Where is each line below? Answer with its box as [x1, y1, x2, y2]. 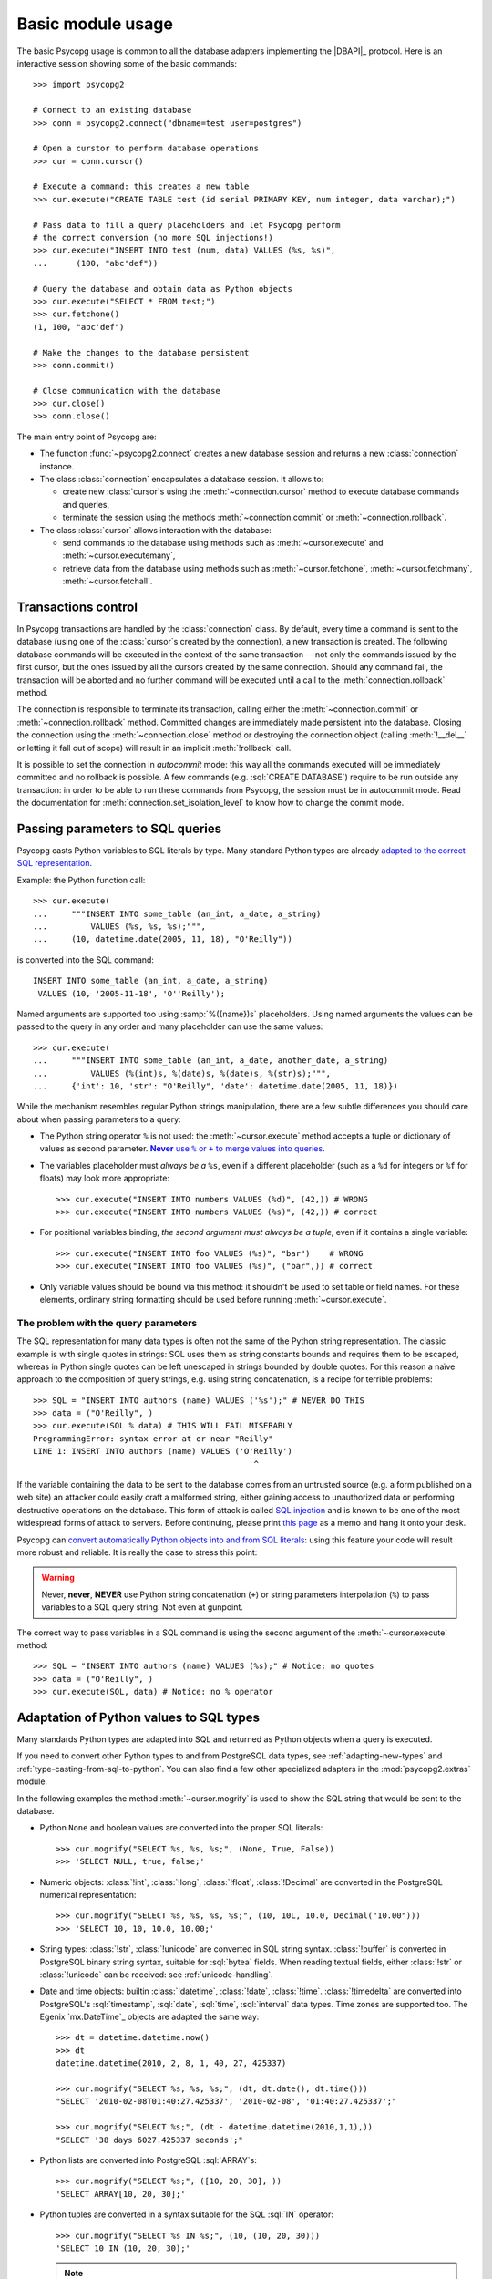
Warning [41, 1573, 75, 1583]
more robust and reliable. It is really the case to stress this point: [16, 1547, 258, 1558]
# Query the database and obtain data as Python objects [33, 284, 293, 294]
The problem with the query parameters [16, 1316, 198, 1329]
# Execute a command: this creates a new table [33, 181, 250, 191]
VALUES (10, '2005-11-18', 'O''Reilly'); [37, 988, 226, 998]
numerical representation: [39, 1889, 137, 1900]
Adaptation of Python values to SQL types [16, 1709, 260, 1725]
